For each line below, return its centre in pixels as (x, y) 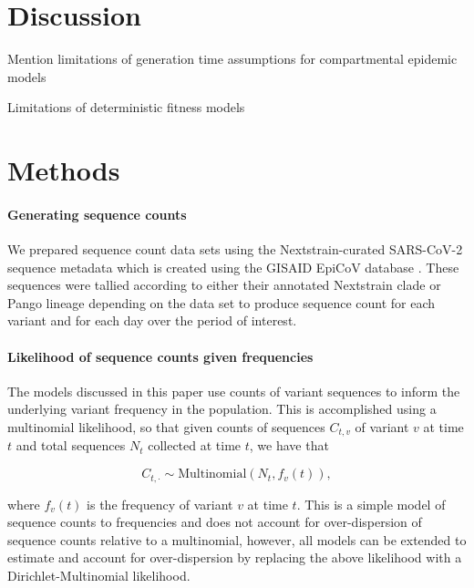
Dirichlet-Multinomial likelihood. (99, 575)
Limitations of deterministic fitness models (126, 107)
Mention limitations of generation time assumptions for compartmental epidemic (232, 59)
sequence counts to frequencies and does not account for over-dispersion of (215, 522)
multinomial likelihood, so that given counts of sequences (166, 427)
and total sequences (71, 445)
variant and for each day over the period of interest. (152, 320)
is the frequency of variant (160, 504)
